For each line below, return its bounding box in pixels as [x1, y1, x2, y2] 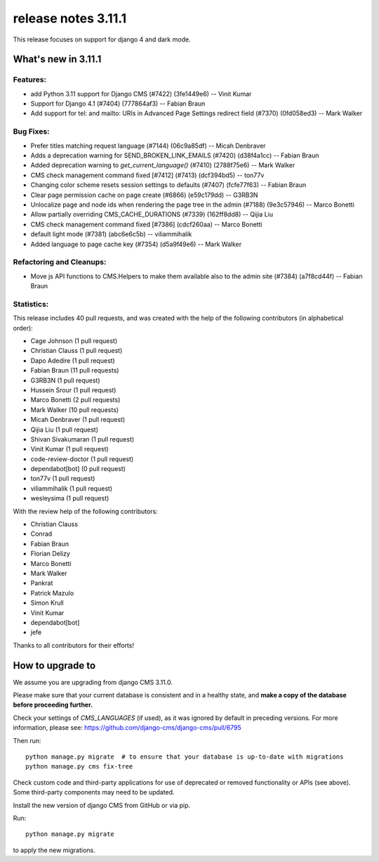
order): [13, 323, 33, 332]
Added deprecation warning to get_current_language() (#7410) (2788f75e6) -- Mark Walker [30, 161, 295, 169]
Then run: [13, 736, 41, 745]
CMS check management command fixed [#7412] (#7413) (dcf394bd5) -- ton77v [30, 171, 265, 179]
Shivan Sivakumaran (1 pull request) [30, 435, 135, 443]
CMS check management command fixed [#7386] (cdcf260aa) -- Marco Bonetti [30, 220, 262, 229]
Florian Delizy [30, 549, 70, 558]
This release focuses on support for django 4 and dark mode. [13, 35, 191, 44]
